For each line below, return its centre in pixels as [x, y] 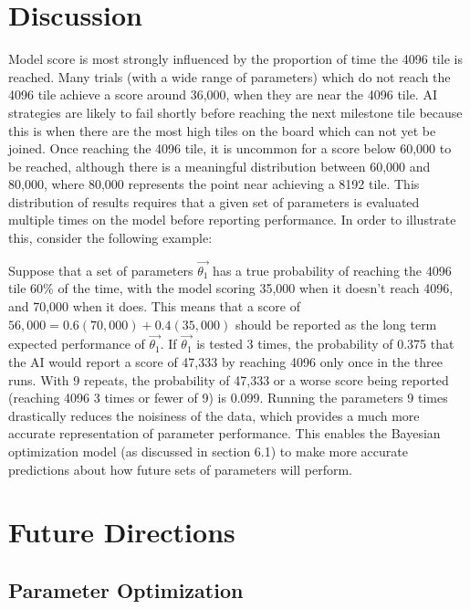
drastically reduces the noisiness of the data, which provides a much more [214, 415]
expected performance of [77, 344]
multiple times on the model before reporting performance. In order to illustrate [232, 220]
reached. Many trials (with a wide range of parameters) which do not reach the [230, 76]
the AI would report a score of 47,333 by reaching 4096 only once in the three [225, 362]
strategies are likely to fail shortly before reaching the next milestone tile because [235, 112]
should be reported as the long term [336, 324]
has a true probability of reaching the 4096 [332, 270]
